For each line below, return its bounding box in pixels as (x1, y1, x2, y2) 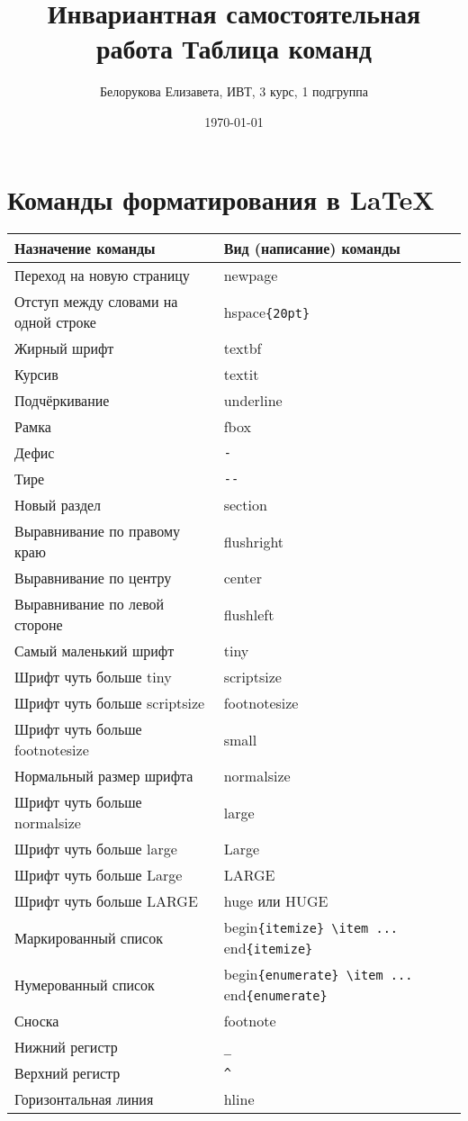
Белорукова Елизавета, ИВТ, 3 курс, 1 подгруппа (99, 82, 369, 101)
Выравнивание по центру (14, 567, 172, 589)
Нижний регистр (14, 1036, 118, 1058)
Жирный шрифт (14, 338, 114, 359)
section (223, 494, 267, 516)
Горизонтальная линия (14, 1089, 154, 1110)
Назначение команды (14, 238, 156, 259)
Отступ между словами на (14, 291, 178, 312)
